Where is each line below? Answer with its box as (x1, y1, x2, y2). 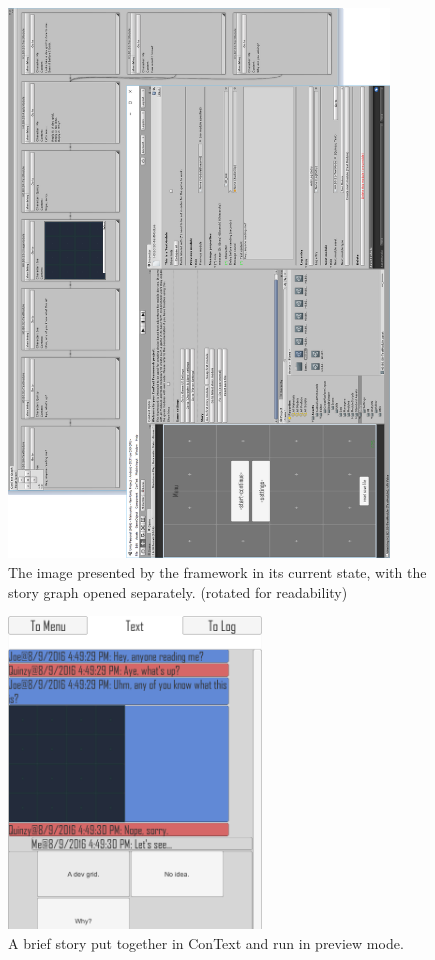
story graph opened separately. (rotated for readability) (8, 581, 348, 602)
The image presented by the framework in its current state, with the (8, 561, 427, 582)
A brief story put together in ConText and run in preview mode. (8, 932, 404, 953)
